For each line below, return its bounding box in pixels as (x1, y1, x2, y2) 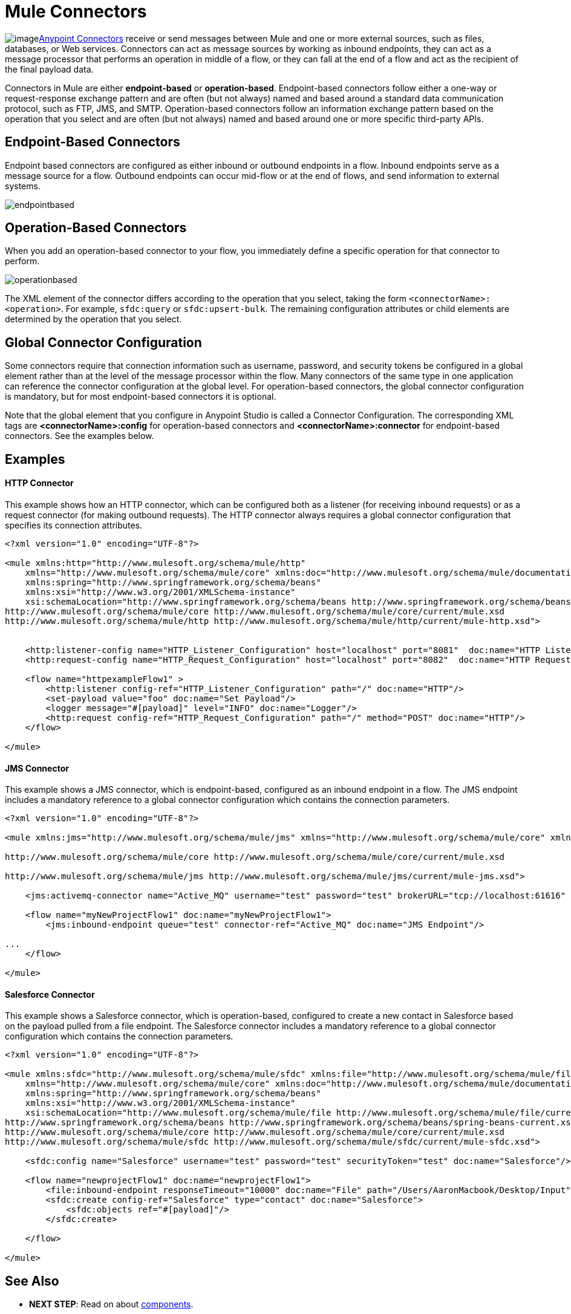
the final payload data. (5, 63, 94, 74)
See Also (5, 1273, 59, 1289)
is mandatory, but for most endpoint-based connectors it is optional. (5, 391, 276, 402)
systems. (5, 180, 41, 191)
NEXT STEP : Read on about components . (29, 1299, 194, 1310)
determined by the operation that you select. (5, 314, 182, 325)
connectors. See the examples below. (5, 431, 154, 441)
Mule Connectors (5, 1, 147, 22)
